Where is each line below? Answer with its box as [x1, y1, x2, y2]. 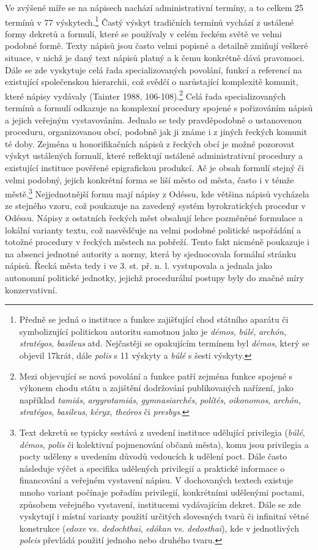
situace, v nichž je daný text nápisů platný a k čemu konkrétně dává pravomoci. [5, 51, 305, 64]
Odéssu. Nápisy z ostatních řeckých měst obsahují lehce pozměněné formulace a [5, 211, 303, 224]
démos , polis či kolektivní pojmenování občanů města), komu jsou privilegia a [19, 438, 309, 450]
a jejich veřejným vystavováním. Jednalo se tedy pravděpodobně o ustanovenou [5, 113, 302, 126]
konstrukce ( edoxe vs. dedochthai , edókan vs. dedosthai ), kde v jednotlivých [19, 521, 299, 534]
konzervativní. [5, 283, 57, 296]
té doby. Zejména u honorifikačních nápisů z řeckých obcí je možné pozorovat [5, 137, 295, 150]
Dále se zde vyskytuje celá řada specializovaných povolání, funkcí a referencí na [5, 63, 302, 76]
